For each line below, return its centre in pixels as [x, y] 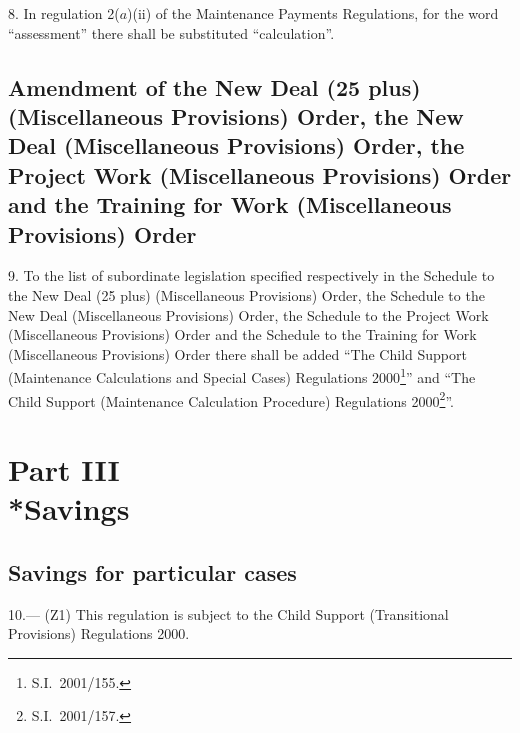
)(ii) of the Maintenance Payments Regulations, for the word [313, 13]
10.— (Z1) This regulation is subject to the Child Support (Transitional [228, 613]
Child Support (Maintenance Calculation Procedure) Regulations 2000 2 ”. [231, 399]
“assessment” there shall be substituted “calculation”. [171, 32]
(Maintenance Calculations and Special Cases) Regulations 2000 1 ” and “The [242, 375]
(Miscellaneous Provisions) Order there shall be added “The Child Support [237, 353]
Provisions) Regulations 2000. [99, 633]
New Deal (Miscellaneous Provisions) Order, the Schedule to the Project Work [248, 314]
